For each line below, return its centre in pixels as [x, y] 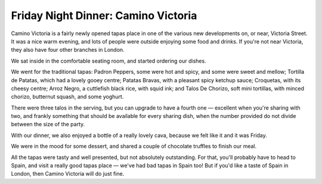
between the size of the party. [48, 124]
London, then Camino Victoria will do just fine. [68, 174]
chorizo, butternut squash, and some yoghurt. [67, 97]
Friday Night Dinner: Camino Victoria [104, 15]
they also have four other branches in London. [68, 50]
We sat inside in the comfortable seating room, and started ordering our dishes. [109, 61]
